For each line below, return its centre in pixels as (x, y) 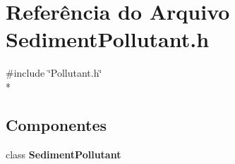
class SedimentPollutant (64, 154)
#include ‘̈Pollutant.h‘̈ (54, 73)
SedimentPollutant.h (108, 39)
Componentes (56, 124)
